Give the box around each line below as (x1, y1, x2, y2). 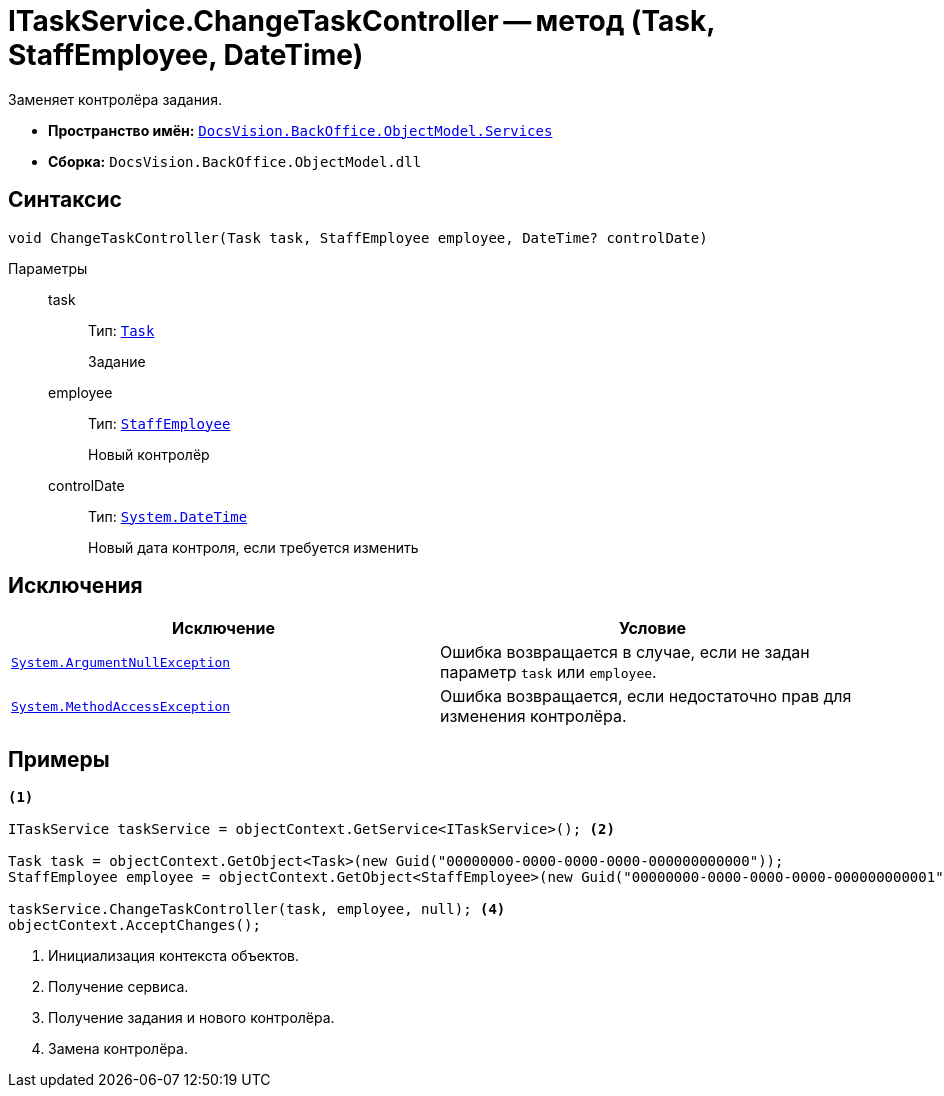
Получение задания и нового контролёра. (48, 1009, 335, 1027)
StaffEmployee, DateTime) (8, 38, 364, 72)
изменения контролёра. (440, 706, 627, 727)
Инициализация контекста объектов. (48, 947, 300, 965)
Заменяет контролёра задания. (8, 90, 222, 108)
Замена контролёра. (48, 1040, 188, 1058)
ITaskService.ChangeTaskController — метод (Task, (8, 4, 715, 38)
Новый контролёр (88, 445, 210, 463)
